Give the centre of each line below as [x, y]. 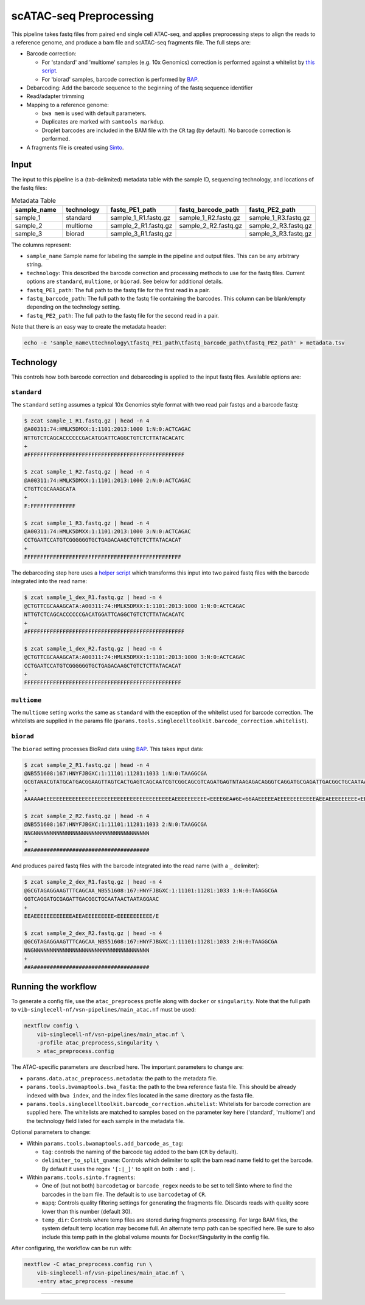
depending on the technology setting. [74, 307]
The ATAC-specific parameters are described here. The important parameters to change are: [127, 1067]
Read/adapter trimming [55, 96]
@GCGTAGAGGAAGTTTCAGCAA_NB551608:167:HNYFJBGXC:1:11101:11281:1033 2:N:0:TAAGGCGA [151, 942]
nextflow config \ [51, 1026]
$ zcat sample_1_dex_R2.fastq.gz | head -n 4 [93, 649]
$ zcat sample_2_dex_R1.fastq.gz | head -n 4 [93, 882]
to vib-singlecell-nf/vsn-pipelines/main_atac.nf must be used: [104, 1010]
